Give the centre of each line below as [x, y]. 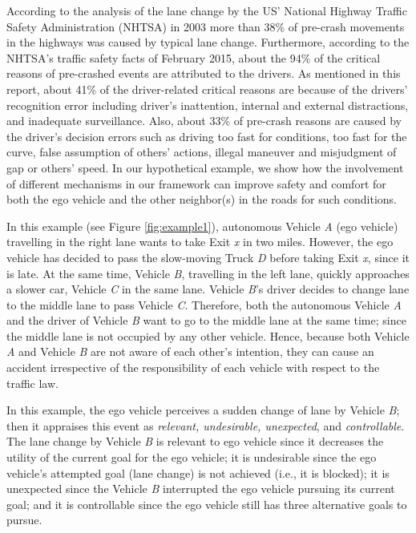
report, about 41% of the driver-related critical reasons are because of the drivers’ [207, 89]
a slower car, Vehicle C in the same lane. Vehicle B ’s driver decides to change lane [208, 289]
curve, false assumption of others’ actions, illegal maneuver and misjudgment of [202, 152]
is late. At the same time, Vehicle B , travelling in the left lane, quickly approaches [208, 273]
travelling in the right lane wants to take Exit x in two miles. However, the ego [200, 242]
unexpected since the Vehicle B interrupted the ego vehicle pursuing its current [201, 489]
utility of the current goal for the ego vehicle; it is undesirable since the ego [192, 457]
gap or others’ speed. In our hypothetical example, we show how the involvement [205, 167]
